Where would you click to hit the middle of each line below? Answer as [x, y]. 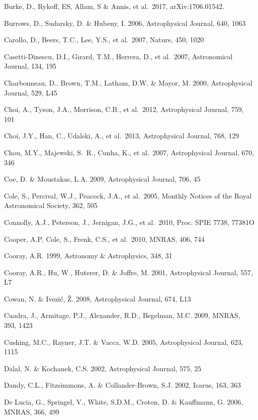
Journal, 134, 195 [30, 66]
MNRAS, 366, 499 [32, 411]
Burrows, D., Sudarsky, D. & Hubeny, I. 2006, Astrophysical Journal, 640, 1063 [125, 23]
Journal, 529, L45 [31, 92]
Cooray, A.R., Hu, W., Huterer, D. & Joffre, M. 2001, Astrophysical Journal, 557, [129, 272]
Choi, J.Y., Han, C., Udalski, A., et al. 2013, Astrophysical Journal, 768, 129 [122, 136]
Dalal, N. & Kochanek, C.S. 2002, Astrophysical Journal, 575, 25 [103, 368]
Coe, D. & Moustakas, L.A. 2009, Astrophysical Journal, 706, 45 [102, 179]
